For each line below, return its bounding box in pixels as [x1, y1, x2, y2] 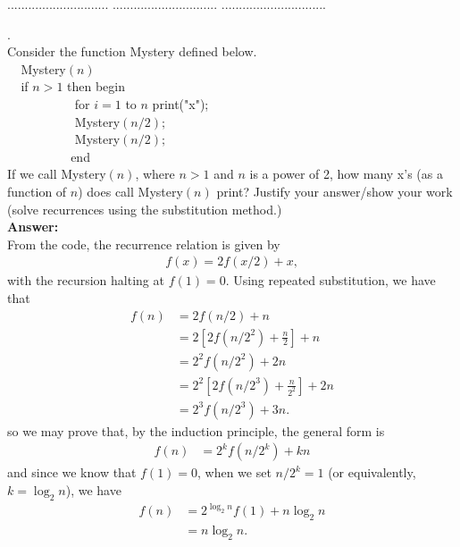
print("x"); [152, 94, 209, 113]
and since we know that [7, 463, 137, 482]
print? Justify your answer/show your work [216, 181, 453, 200]
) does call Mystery [78, 181, 183, 200]
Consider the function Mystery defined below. [7, 42, 257, 61]
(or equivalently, [328, 463, 416, 482]
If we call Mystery [7, 164, 106, 183]
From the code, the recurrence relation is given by [7, 234, 280, 253]
